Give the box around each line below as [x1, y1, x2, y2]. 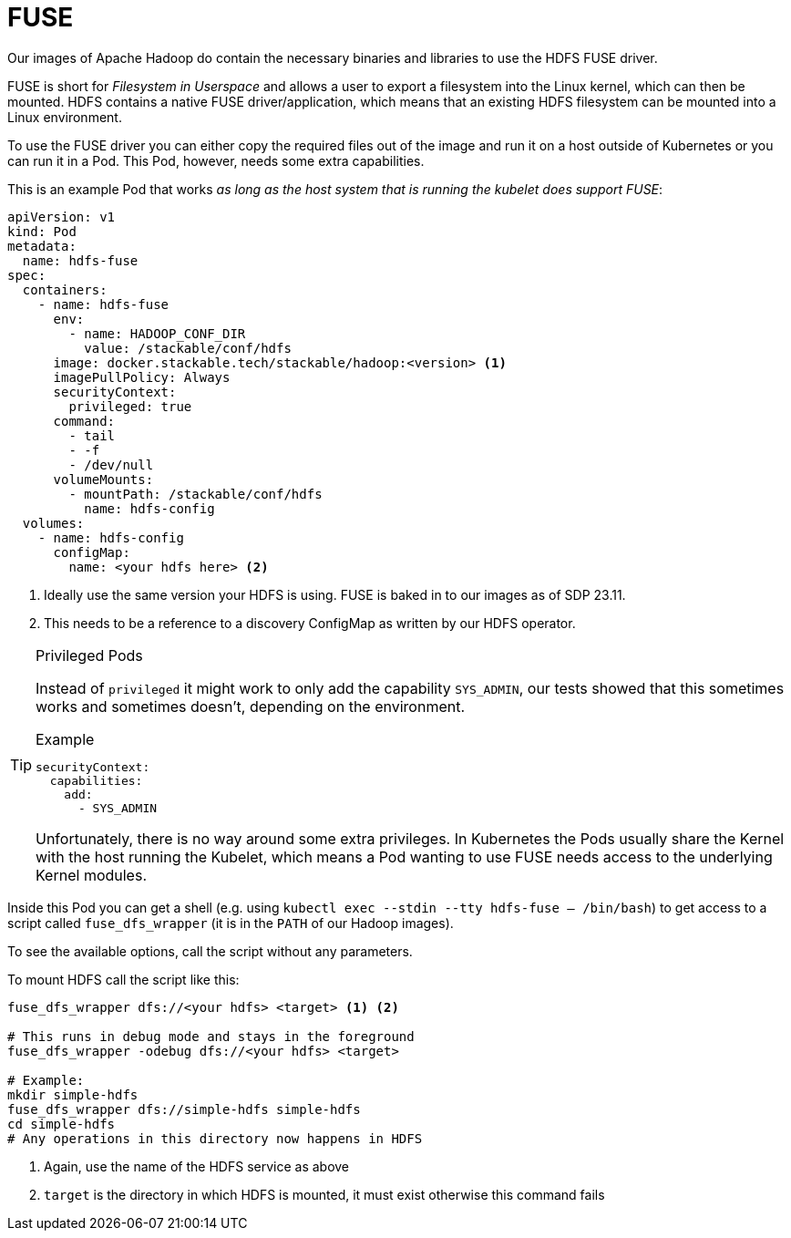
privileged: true [68, 398, 192, 414]
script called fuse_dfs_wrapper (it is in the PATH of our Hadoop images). [7, 914, 454, 931]
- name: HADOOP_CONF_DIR [68, 325, 246, 341]
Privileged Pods [36, 645, 143, 665]
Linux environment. [7, 108, 122, 125]
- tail [68, 428, 116, 443]
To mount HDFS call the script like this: [7, 971, 240, 987]
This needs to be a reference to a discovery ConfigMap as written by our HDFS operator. [44, 614, 576, 631]
